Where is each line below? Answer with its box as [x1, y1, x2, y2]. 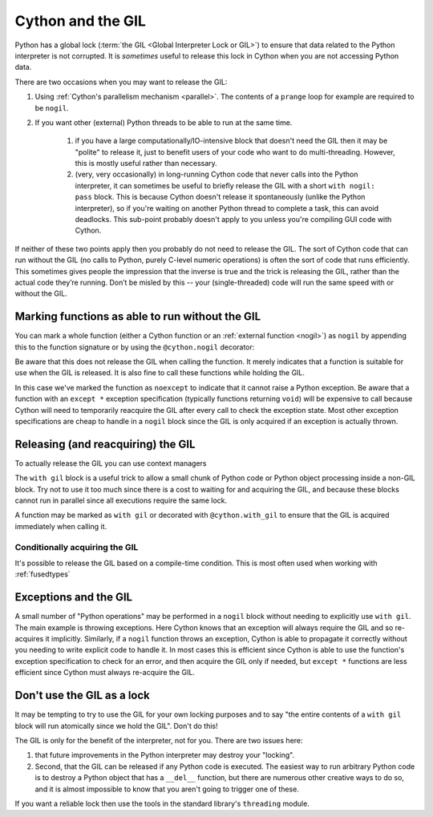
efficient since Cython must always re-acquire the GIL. [14, 668, 196, 677]
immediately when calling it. [14, 521, 107, 531]
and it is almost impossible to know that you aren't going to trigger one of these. [34, 784, 300, 794]
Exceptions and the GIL [14, 590, 132, 605]
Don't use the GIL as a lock [14, 689, 150, 702]
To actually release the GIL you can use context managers [14, 458, 207, 468]
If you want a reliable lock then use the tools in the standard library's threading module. [14, 799, 310, 808]
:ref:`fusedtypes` [14, 569, 71, 579]
